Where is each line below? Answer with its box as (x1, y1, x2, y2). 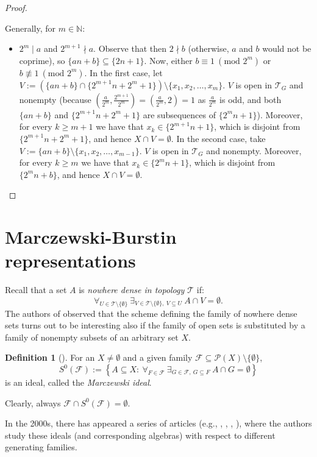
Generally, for (5, 21, 56, 34)
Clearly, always (5, 396, 61, 409)
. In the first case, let (84, 66, 163, 79)
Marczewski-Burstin (5, 224, 177, 249)
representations (5, 248, 136, 273)
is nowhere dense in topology (79, 283, 185, 296)
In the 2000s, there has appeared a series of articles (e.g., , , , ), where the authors (5, 417, 312, 430)
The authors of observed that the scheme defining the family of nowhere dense (5, 306, 297, 319)
